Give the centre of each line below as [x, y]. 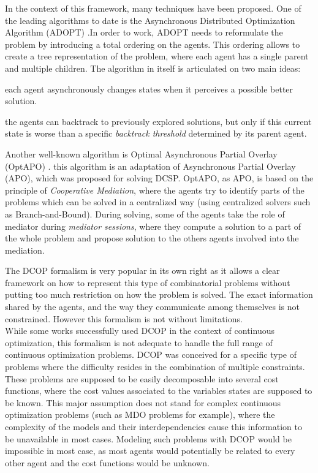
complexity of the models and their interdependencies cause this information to [153, 426]
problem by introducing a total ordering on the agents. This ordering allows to [153, 44]
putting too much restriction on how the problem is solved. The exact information [159, 294]
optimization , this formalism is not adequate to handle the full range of [139, 342]
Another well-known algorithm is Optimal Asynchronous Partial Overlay [141, 153]
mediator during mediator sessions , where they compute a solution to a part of [153, 226]
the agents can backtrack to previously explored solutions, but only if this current [158, 121]
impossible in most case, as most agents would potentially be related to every [150, 451]
